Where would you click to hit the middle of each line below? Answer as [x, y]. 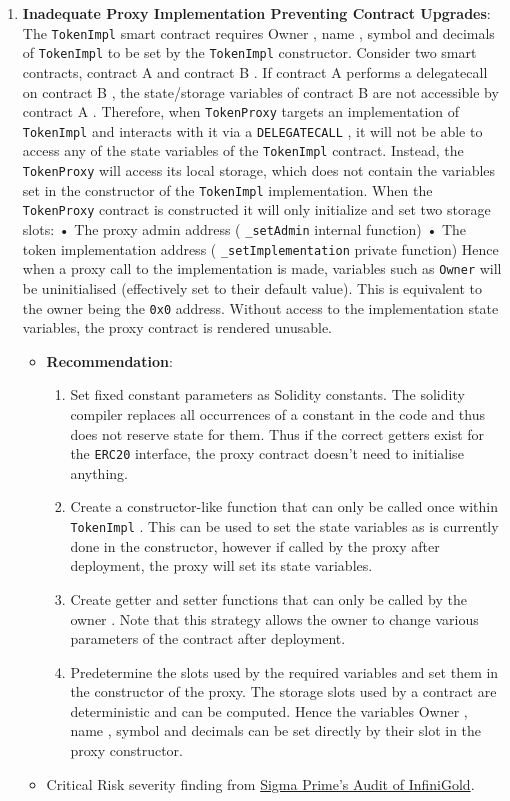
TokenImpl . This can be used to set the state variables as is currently [284, 526]
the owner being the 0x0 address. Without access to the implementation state [260, 307]
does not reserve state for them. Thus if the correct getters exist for [277, 433]
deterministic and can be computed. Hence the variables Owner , [269, 710]
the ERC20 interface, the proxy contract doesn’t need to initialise [267, 453]
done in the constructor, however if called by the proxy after [255, 545]
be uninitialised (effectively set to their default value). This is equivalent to [252, 288]
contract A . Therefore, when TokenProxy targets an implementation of [241, 111]
